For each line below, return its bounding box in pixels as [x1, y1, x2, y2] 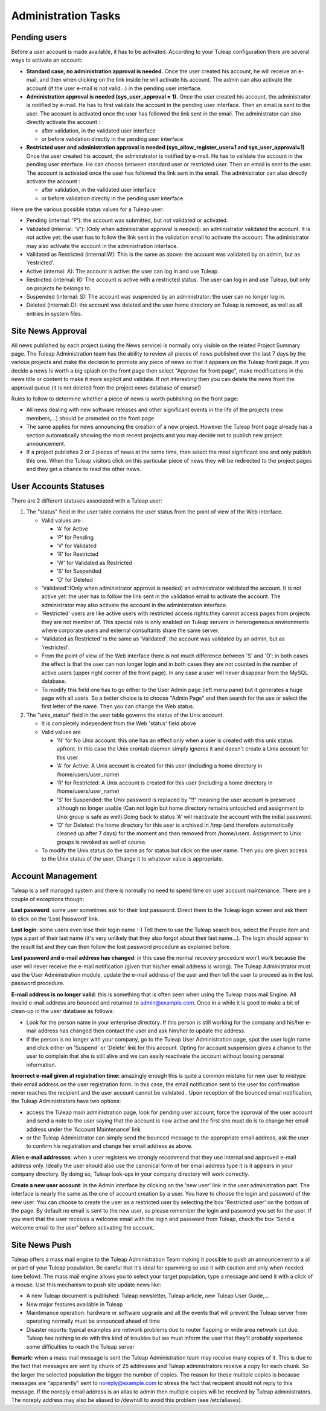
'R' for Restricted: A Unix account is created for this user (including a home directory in [56, 779, 273, 786]
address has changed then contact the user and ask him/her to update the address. [37, 1027, 246, 1034]
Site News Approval [11, 325, 88, 336]
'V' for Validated [56, 542, 97, 550]
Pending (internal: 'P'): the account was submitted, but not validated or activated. [26, 217, 229, 224]
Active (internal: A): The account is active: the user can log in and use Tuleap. [26, 267, 220, 275]
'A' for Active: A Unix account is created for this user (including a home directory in [56, 762, 263, 769]
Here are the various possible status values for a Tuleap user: [11, 206, 164, 213]
